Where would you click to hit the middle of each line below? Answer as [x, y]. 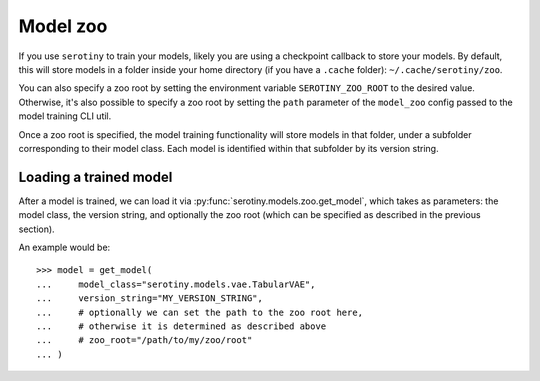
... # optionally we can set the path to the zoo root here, [200, 312]
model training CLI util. [65, 116]
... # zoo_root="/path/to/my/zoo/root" [144, 340]
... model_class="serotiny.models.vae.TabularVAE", [176, 284]
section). [36, 229]
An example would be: [64, 247]
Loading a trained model [95, 176]
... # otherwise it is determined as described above [181, 326]
